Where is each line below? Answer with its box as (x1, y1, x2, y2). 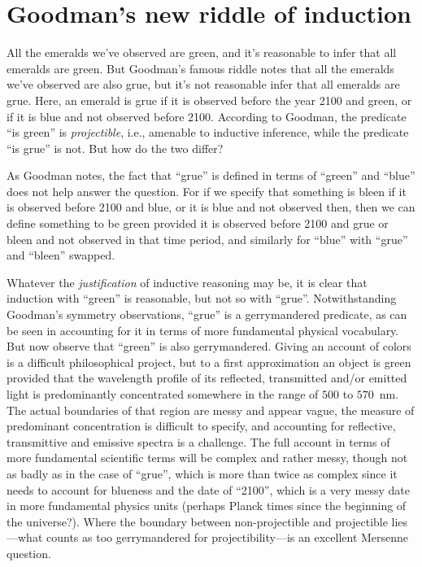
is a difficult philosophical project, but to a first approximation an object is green (7, 353, 411, 370)
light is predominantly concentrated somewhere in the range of (7, 386, 319, 402)
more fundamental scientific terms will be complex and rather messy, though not (7, 449, 408, 466)
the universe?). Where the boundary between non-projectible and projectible (7, 512, 388, 530)
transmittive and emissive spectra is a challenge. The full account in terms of (7, 433, 390, 450)
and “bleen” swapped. (7, 246, 115, 264)
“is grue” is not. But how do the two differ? (7, 139, 224, 156)
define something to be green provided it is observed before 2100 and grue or (7, 215, 389, 232)
